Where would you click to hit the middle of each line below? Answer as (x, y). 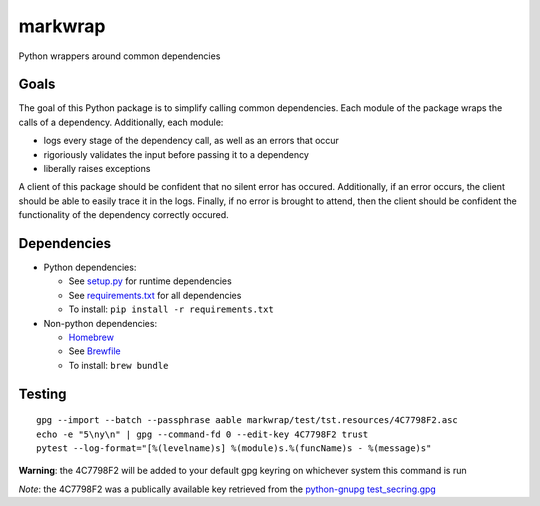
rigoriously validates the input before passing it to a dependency (176, 154)
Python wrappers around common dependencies (119, 56)
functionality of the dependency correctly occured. (123, 215)
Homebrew (91, 337)
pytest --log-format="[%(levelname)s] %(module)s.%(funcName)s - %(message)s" (234, 448)
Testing (42, 393)
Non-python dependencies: (100, 323)
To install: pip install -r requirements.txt (171, 309)
